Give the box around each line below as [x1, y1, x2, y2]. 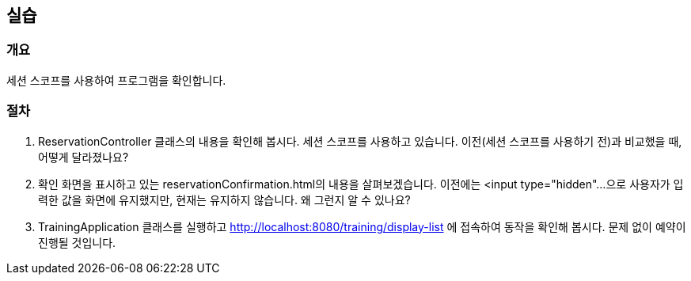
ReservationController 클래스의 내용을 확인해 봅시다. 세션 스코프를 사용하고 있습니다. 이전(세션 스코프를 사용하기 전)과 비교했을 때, [38, 134, 682, 148]
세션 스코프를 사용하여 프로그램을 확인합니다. [6, 73, 226, 87]
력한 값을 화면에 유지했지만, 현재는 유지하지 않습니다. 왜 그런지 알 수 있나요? [38, 192, 411, 207]
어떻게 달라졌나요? [38, 150, 129, 164]
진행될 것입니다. [38, 235, 116, 249]
